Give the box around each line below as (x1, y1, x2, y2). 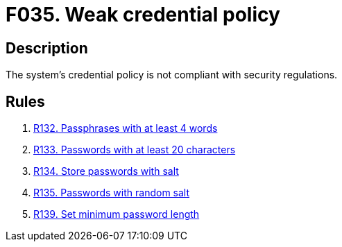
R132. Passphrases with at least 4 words (33, 122, 218, 135)
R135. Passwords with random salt (33, 187, 190, 199)
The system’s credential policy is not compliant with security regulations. (6, 69, 338, 81)
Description (6, 39, 88, 57)
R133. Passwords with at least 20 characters (33, 144, 236, 156)
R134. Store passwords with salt (33, 165, 179, 178)
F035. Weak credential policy (6, 3, 280, 26)
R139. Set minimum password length (33, 208, 200, 221)
